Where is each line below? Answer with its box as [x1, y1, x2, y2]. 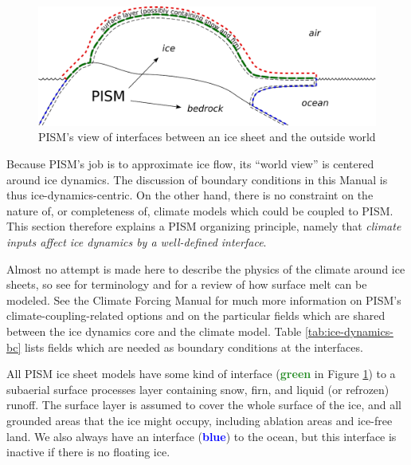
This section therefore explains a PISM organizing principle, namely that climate [6, 218, 401, 234]
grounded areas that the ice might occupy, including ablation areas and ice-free [6, 412, 393, 428]
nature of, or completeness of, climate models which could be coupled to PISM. [6, 202, 393, 219]
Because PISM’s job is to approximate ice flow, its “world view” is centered [6, 156, 374, 172]
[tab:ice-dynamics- [304, 323, 393, 340]
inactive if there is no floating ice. [6, 443, 170, 460]
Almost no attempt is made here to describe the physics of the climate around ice [6, 260, 405, 277]
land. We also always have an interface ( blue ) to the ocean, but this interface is [6, 428, 397, 444]
